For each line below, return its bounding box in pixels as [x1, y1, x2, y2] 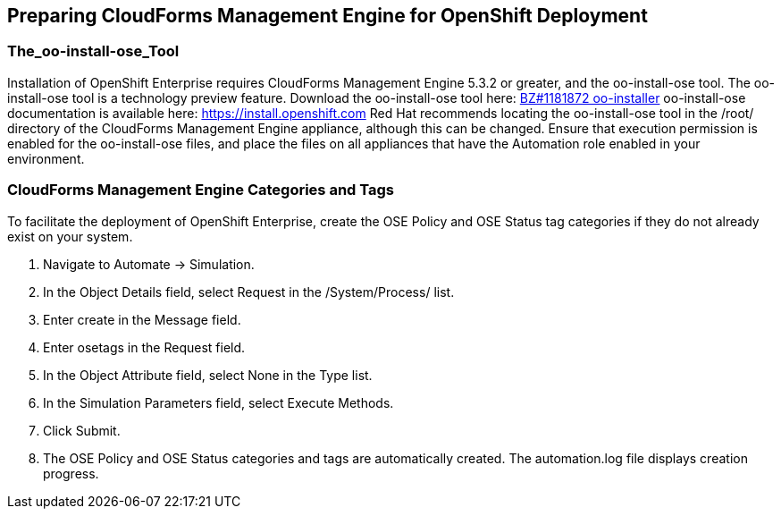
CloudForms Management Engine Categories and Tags [7, 181, 394, 199]
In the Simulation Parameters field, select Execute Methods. [43, 394, 394, 410]
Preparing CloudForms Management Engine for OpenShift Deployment [7, 4, 648, 27]
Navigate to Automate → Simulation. [43, 256, 255, 272]
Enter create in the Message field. [43, 311, 241, 327]
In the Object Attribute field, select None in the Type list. [43, 367, 373, 383]
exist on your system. [7, 228, 133, 244]
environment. [7, 150, 85, 166]
